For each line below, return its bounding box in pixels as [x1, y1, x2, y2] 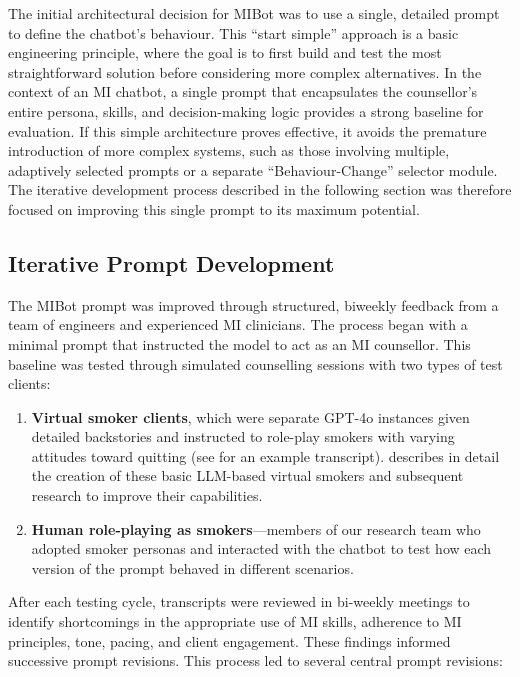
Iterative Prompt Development [8, 247, 335, 278]
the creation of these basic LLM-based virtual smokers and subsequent [31, 465, 464, 486]
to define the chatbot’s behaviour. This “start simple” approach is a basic [8, 22, 459, 43]
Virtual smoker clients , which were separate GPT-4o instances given [31, 406, 470, 427]
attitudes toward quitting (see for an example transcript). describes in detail [31, 445, 500, 466]
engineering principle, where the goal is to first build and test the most [8, 42, 442, 63]
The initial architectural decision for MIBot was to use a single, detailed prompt [8, 3, 500, 23]
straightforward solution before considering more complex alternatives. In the [8, 61, 482, 82]
